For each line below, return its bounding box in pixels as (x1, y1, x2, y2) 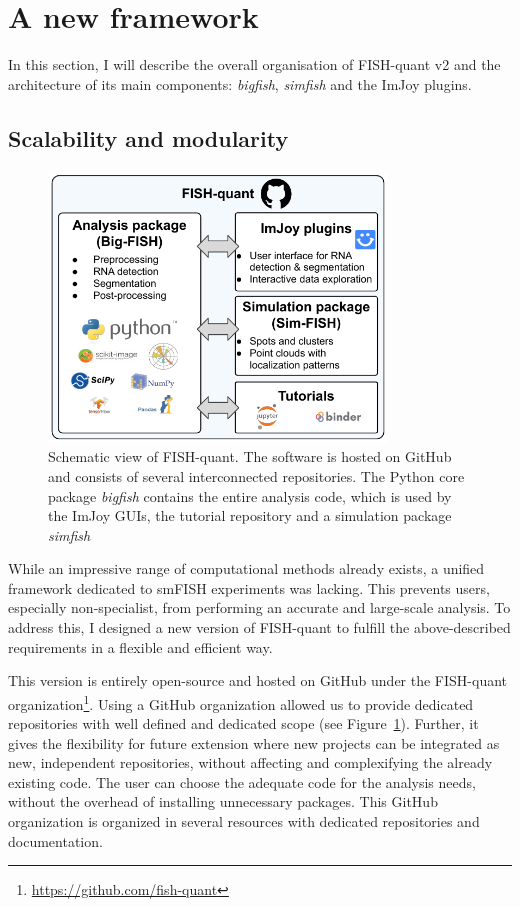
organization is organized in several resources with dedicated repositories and (8, 811, 480, 832)
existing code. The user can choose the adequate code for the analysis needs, (8, 771, 476, 792)
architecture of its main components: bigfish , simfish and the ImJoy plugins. (8, 73, 472, 94)
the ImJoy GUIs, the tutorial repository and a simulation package (48, 505, 452, 526)
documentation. (8, 830, 103, 851)
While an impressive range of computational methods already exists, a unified (8, 558, 485, 579)
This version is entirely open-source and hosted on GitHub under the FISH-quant (8, 670, 508, 691)
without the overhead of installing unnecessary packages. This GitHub (8, 791, 438, 812)
